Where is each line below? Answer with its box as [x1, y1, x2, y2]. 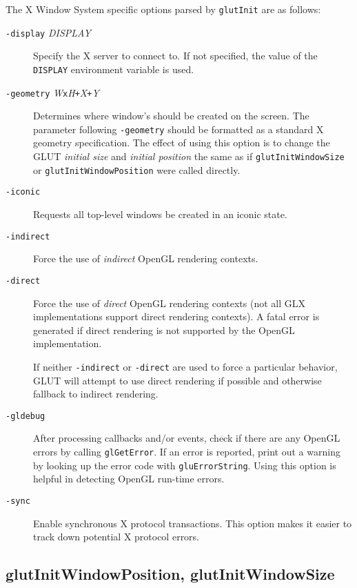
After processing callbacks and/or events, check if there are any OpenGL [33, 431, 340, 445]
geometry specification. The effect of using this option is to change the [33, 135, 330, 150]
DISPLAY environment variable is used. [33, 61, 194, 76]
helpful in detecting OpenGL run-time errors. [33, 471, 225, 486]
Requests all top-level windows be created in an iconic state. [33, 207, 287, 222]
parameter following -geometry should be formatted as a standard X [33, 121, 324, 136]
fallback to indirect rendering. [33, 386, 159, 401]
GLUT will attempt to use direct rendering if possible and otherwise [33, 373, 322, 387]
